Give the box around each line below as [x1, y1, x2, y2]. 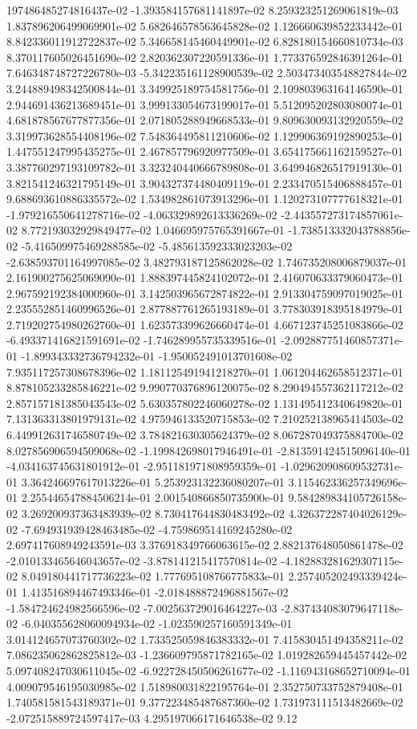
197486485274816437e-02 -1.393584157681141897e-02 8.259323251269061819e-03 [6, 2, 399, 18]
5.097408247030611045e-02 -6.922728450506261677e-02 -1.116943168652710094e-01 [6, 662, 411, 678]
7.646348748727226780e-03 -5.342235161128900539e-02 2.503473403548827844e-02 [6, 64, 407, 81]
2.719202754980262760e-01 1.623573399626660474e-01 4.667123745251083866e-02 [6, 316, 403, 332]
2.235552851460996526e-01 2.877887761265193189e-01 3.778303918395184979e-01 [6, 300, 403, 317]
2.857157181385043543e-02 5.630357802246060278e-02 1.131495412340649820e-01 [6, 394, 403, 411]
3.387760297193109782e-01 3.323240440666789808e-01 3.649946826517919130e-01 [6, 158, 403, 175]
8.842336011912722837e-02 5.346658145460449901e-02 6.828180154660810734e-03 [6, 33, 403, 50]
